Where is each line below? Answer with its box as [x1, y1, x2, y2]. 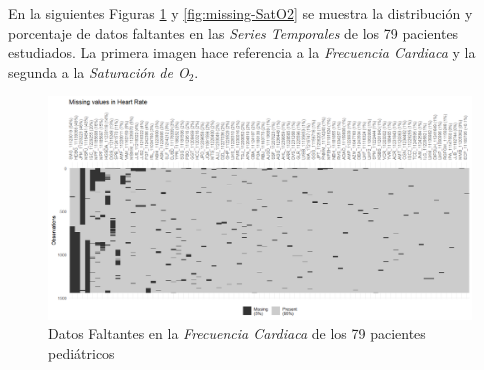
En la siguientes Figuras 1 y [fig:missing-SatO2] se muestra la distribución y [8, 3, 473, 23]
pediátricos [48, 342, 115, 363]
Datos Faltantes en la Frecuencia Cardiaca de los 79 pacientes [48, 323, 426, 344]
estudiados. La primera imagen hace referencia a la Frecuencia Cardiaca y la [8, 42, 476, 63]
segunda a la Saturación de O [8, 61, 189, 82]
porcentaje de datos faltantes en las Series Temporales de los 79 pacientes [8, 22, 459, 43]
